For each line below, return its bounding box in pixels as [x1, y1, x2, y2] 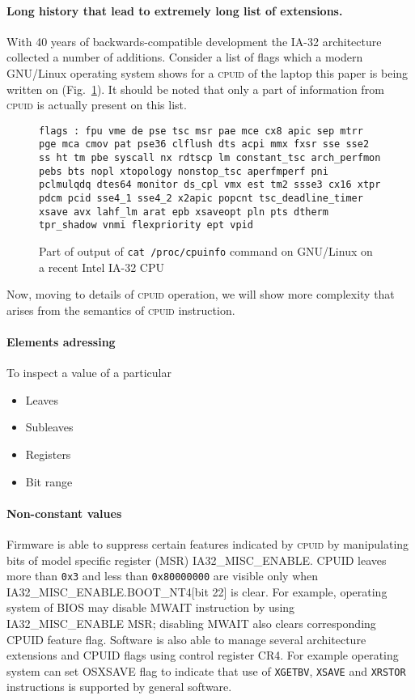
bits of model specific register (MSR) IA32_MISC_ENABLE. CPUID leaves [6, 551, 387, 568]
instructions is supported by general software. [6, 678, 232, 695]
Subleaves [25, 418, 74, 435]
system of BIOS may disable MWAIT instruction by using [6, 599, 295, 616]
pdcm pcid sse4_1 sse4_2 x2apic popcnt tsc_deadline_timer [39, 193, 363, 205]
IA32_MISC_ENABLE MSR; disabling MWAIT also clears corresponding [6, 615, 376, 632]
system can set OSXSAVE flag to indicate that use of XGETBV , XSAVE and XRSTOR [6, 662, 406, 679]
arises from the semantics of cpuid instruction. [6, 301, 235, 318]
